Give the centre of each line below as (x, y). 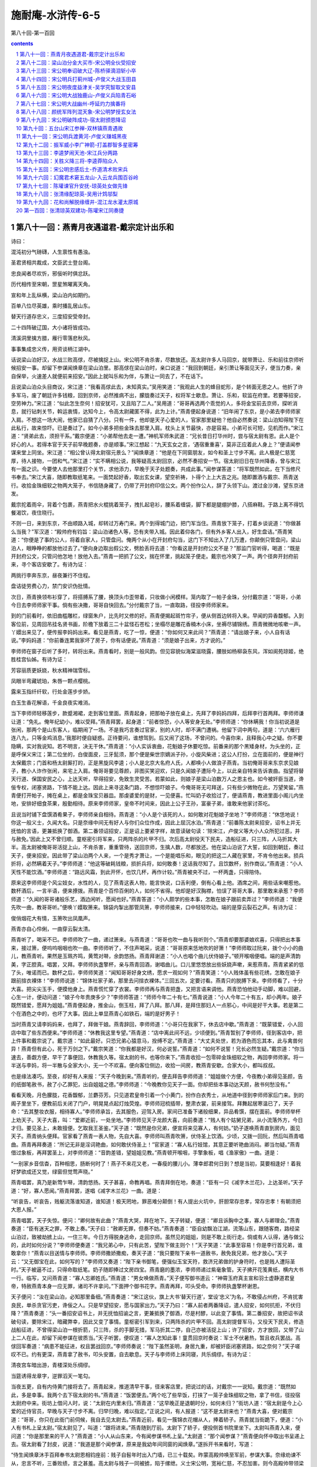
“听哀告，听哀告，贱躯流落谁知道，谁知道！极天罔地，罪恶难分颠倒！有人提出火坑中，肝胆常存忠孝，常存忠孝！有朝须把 (156, 1201)
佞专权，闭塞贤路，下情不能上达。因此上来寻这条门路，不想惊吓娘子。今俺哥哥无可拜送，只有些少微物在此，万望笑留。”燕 (157, 787)
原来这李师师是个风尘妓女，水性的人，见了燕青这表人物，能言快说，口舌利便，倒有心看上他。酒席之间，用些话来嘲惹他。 (157, 883)
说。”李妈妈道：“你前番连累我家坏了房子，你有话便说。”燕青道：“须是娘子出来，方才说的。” (118, 640)
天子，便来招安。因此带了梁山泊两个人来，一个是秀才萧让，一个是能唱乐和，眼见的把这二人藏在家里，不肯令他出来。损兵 (157, 855)
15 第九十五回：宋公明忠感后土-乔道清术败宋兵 (72, 169)
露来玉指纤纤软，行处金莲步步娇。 (52, 692)
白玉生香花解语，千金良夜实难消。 (52, 702)
